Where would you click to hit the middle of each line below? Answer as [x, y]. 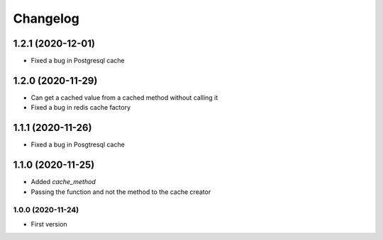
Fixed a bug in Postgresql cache [78, 61]
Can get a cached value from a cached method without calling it [124, 97]
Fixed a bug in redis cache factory [81, 108]
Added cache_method [63, 182]
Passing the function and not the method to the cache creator [121, 192]
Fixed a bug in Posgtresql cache [78, 144]
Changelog [46, 18]
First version [49, 224]
